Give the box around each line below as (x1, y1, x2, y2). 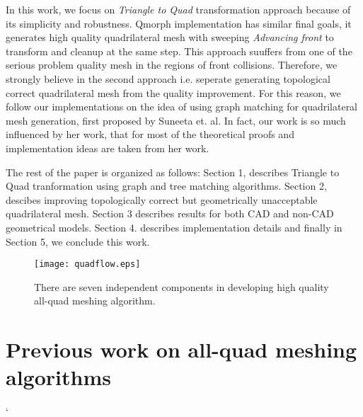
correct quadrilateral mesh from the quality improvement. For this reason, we (6, 85, 341, 100)
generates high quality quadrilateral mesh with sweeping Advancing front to (6, 30, 334, 45)
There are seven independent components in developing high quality (34, 279, 329, 294)
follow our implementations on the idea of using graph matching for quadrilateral (6, 99, 358, 114)
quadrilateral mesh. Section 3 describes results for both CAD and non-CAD (6, 206, 334, 221)
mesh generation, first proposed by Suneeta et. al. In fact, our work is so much (6, 113, 346, 127)
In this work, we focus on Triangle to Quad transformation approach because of (6, 2, 351, 16)
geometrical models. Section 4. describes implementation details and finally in (6, 219, 342, 234)
